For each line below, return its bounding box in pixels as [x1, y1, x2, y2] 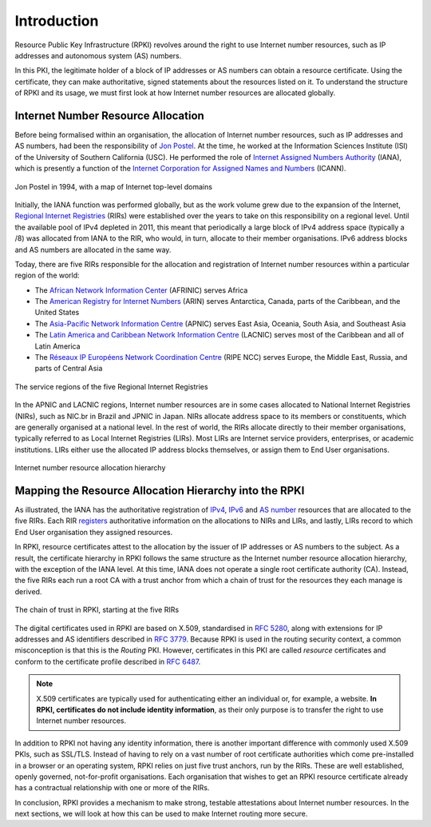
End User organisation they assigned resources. [14, 527, 173, 537]
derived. [14, 586, 42, 596]
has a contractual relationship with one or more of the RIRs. [14, 783, 210, 793]
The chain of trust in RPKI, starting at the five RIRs [14, 605, 180, 615]
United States [34, 308, 80, 318]
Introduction [14, 12, 99, 30]
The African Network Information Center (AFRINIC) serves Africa [34, 285, 248, 295]
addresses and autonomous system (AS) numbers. [14, 50, 182, 60]
